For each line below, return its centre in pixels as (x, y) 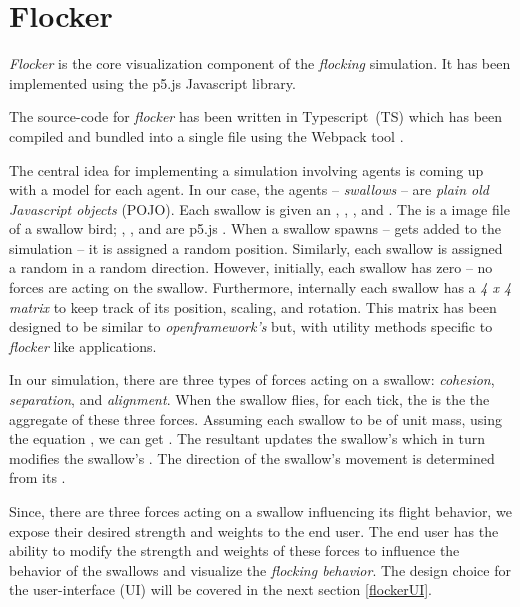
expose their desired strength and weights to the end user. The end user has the (254, 530)
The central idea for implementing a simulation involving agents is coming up (246, 169)
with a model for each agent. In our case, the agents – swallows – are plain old (249, 189)
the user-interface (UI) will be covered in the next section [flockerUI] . (221, 589)
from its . (37, 477)
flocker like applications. (83, 345)
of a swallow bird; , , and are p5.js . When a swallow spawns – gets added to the (255, 228)
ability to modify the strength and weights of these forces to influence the (234, 550)
